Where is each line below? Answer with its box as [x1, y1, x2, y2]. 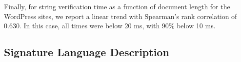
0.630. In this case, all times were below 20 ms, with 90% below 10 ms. [4, 21, 216, 31]
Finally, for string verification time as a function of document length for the [4, 1, 230, 11]
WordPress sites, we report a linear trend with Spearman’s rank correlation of [4, 11, 237, 21]
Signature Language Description [4, 44, 169, 60]
